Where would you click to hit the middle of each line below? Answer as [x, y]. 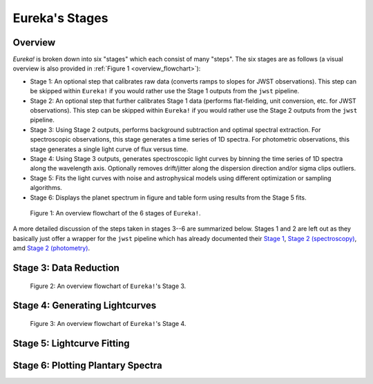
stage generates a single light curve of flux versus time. [109, 149]
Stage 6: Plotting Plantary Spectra [87, 365]
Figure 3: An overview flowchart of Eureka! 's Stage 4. [108, 323]
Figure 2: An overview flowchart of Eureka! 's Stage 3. [108, 286]
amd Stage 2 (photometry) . [51, 248]
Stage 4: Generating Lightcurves [85, 306]
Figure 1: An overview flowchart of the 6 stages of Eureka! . [115, 213]
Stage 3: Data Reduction [66, 268]
